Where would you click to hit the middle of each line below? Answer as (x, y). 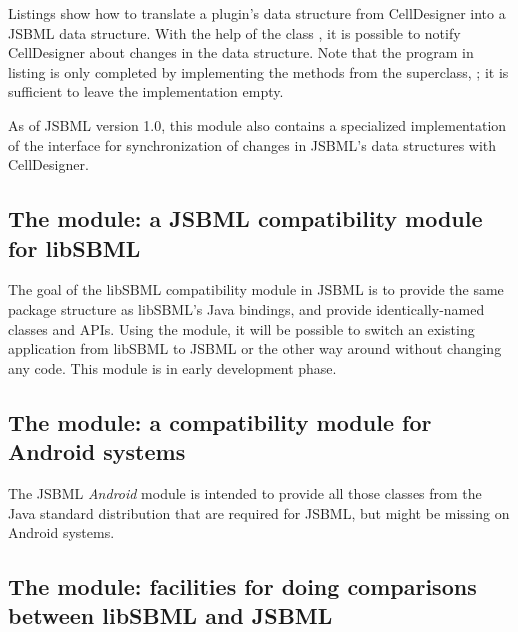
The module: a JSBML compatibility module (245, 218)
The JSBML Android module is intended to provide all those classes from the (245, 492)
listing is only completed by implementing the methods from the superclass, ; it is (258, 71)
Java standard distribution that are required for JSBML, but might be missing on (259, 512)
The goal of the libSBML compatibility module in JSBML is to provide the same (256, 289)
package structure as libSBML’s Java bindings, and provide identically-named (246, 308)
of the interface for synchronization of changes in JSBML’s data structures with (252, 144)
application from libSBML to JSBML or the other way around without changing (255, 348)
